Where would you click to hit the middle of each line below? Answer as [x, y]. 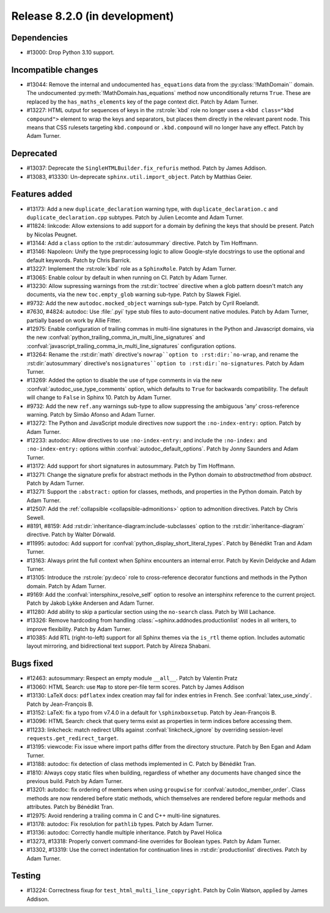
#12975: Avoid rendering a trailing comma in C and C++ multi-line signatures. [123, 816]
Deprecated [34, 153]
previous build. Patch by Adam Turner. [75, 781]
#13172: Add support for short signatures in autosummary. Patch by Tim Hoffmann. [131, 466]
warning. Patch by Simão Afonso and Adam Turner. [91, 414]
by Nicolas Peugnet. [52, 234]
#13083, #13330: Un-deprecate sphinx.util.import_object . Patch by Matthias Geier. [139, 176]
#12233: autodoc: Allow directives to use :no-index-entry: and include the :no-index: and [147, 441]
